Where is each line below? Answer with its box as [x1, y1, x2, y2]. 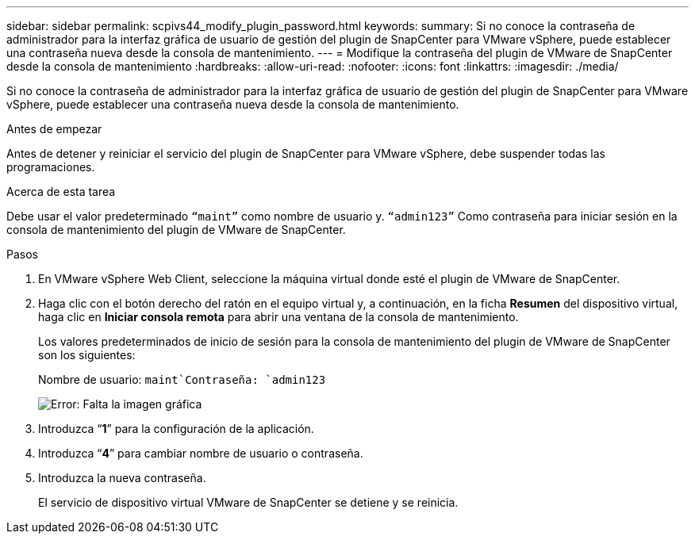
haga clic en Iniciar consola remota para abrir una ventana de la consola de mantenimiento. [38, 310, 519, 324]
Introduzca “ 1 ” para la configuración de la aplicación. [38, 422, 314, 435]
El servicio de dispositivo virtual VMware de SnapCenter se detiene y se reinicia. [38, 496, 459, 509]
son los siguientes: [38, 348, 136, 362]
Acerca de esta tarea [6, 185, 116, 198]
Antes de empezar [6, 122, 102, 136]
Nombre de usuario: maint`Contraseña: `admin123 [38, 373, 326, 386]
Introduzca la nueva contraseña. [38, 471, 206, 484]
